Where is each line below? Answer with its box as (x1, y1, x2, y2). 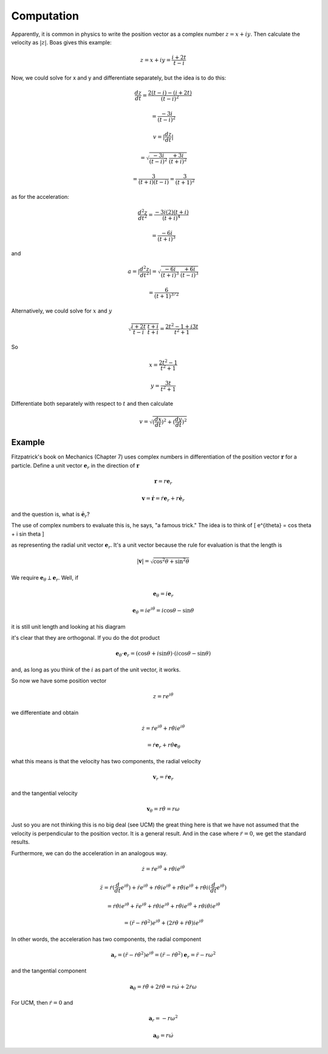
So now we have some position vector (11, 677, 107, 684)
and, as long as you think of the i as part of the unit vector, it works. (11, 666, 181, 673)
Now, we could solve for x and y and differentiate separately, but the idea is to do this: (11, 74, 227, 81)
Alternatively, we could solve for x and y (11, 307, 112, 314)
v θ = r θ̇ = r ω (146, 805, 180, 814)
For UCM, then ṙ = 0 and (11, 999, 73, 1007)
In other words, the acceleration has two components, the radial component (11, 935, 202, 943)
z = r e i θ (152, 692, 174, 700)
